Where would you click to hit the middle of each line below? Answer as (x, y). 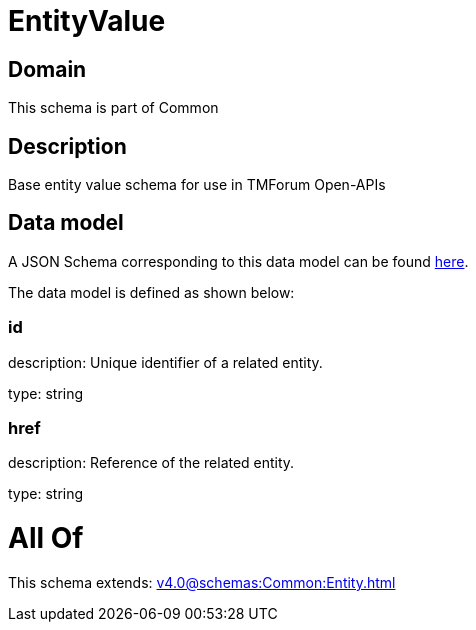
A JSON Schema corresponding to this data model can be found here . (238, 261)
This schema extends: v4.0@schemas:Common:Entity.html (202, 582)
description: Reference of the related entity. (151, 463)
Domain (47, 69)
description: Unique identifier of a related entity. (165, 362)
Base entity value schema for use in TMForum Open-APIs (197, 185)
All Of (46, 538)
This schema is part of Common (113, 108)
